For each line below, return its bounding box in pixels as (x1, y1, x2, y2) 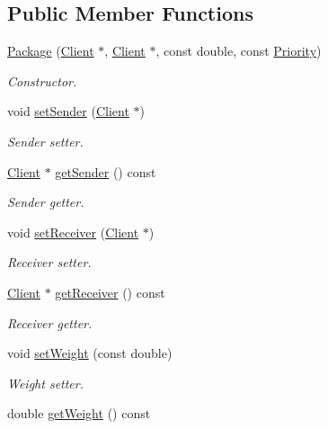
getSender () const (55, 162, 156, 181)
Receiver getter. (7, 313, 93, 332)
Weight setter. (7, 373, 84, 392)
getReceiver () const (55, 282, 165, 301)
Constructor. (7, 71, 77, 90)
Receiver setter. (7, 253, 92, 272)
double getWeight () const (7, 404, 151, 423)
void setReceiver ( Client (7, 222, 139, 241)
